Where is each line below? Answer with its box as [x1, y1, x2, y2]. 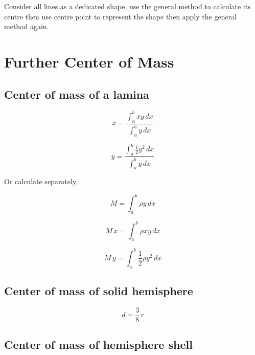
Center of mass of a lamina [4, 86, 149, 102]
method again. [4, 21, 49, 32]
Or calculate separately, [4, 176, 78, 187]
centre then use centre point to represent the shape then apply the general [4, 11, 237, 21]
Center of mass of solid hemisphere [4, 283, 193, 299]
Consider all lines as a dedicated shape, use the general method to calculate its [4, 1, 251, 11]
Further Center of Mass [4, 51, 174, 72]
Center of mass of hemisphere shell [4, 337, 193, 352]
